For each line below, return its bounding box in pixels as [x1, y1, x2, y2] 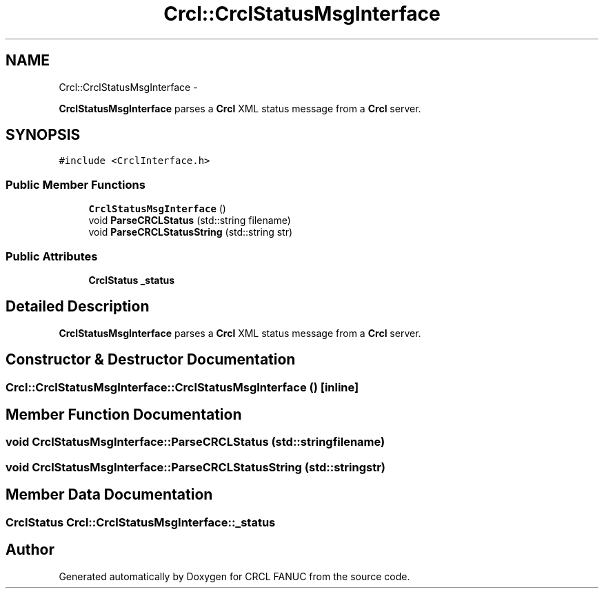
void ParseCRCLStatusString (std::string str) [88, 226, 293, 238]
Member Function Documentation [6, 406, 242, 424]
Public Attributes [6, 249, 98, 263]
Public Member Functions [6, 177, 145, 192]
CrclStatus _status [88, 274, 175, 286]
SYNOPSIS [6, 126, 81, 144]
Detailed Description [6, 298, 150, 316]
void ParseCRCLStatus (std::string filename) [88, 214, 291, 227]
